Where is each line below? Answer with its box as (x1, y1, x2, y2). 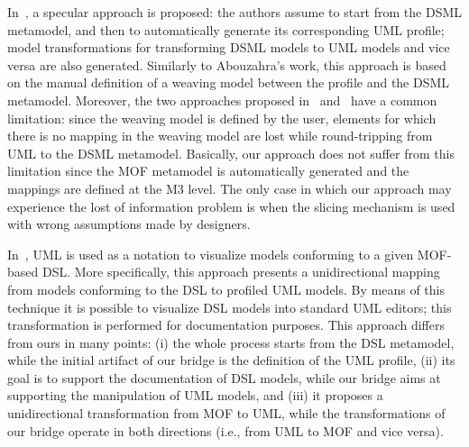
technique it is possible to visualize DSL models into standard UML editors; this (7, 297, 452, 316)
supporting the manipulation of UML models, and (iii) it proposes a (7, 386, 383, 405)
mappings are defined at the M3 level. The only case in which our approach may (7, 178, 452, 197)
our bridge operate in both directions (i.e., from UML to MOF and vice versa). (7, 421, 444, 440)
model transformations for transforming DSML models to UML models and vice (7, 38, 450, 57)
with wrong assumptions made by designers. (7, 214, 251, 233)
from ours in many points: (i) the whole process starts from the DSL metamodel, (7, 333, 455, 351)
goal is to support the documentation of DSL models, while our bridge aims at (7, 368, 441, 387)
